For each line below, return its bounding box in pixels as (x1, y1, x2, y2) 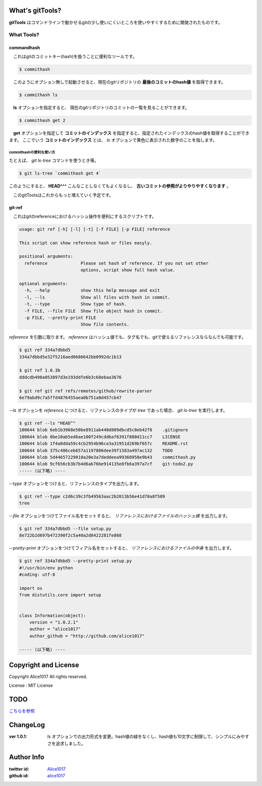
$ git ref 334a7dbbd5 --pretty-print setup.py (19, 558, 132, 564)
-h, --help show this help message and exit (24, 287, 160, 293)
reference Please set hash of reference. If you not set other (24, 260, 209, 266)
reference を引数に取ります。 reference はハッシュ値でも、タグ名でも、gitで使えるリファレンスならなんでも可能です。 (9, 334, 246, 340)
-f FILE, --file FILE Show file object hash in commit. (24, 308, 163, 314)
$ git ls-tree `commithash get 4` (19, 171, 101, 176)
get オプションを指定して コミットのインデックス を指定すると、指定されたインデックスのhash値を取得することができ (13, 130, 250, 136)
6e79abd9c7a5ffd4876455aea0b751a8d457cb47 (19, 395, 122, 401)
